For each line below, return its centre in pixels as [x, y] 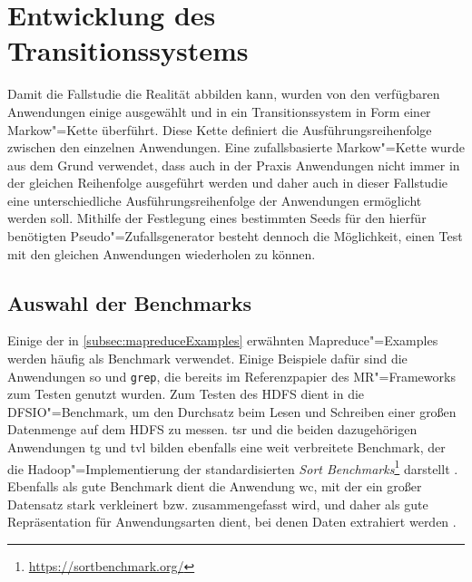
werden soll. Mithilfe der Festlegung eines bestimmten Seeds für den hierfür [217, 218]
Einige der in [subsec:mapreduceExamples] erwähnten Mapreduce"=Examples [223, 340]
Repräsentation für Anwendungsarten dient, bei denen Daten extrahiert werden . [232, 522]
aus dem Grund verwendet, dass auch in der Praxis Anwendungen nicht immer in [234, 165]
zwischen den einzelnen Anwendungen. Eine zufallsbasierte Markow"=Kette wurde [236, 147]
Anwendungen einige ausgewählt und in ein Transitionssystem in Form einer [219, 111]
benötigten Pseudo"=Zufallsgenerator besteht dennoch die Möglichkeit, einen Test [235, 236]
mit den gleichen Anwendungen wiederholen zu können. [162, 253]
